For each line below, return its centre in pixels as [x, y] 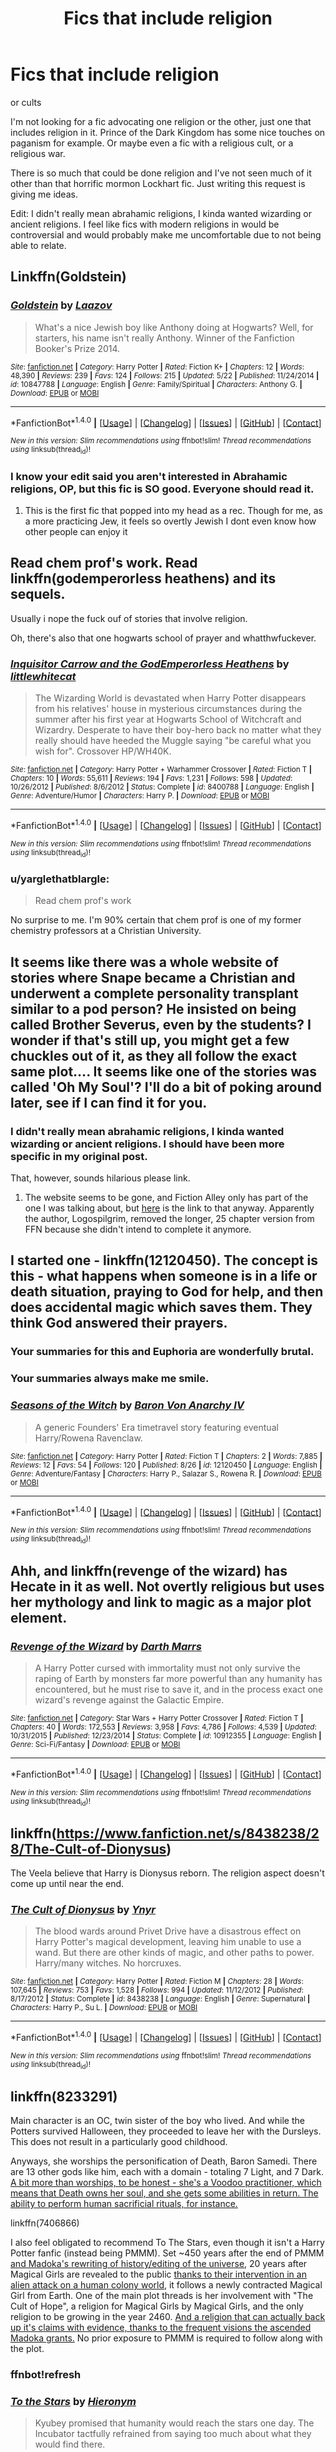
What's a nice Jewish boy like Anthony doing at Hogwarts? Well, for [174, 327]
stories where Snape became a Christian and [153, 977]
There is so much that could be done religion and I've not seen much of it [161, 173]
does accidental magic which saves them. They [161, 1307]
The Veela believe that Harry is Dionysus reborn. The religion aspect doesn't [167, 1873]
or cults [26, 102]
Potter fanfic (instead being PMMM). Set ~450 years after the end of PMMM [167, 2253]
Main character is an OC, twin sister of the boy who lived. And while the [157, 2121]
